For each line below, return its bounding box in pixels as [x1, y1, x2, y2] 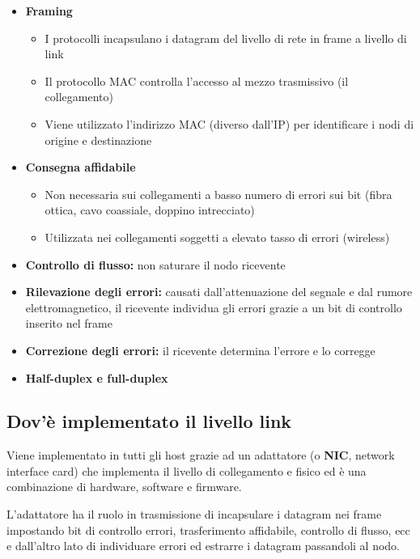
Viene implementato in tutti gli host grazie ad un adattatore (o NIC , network [6, 447, 395, 464]
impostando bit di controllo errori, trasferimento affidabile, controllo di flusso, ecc [6, 521, 410, 538]
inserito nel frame [25, 315, 112, 332]
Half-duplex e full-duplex [25, 369, 168, 386]
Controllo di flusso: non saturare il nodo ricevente [25, 256, 286, 273]
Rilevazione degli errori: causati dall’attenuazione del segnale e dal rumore [25, 283, 413, 300]
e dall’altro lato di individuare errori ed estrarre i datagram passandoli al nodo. [6, 537, 400, 554]
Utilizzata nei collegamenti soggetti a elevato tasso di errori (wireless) [45, 228, 390, 245]
